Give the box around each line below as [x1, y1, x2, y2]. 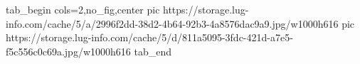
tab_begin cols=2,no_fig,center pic [6, 2, 160, 16]
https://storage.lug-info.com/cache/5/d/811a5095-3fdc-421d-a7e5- [6, 30, 293, 45]
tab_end [134, 43, 171, 58]
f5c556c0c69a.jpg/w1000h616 [6, 43, 131, 58]
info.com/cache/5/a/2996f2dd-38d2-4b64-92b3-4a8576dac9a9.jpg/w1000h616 [6, 16, 339, 31]
